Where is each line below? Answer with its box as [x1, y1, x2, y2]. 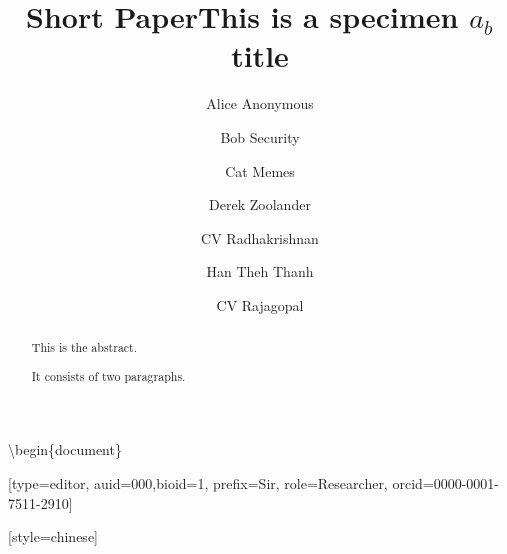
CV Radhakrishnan [201, 227, 319, 248]
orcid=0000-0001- [392, 473, 500, 494]
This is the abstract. [31, 339, 138, 356]
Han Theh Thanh [206, 261, 314, 282]
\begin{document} [8, 439, 122, 460]
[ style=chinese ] [8, 526, 99, 547]
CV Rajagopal [216, 294, 304, 315]
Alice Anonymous [206, 93, 314, 114]
